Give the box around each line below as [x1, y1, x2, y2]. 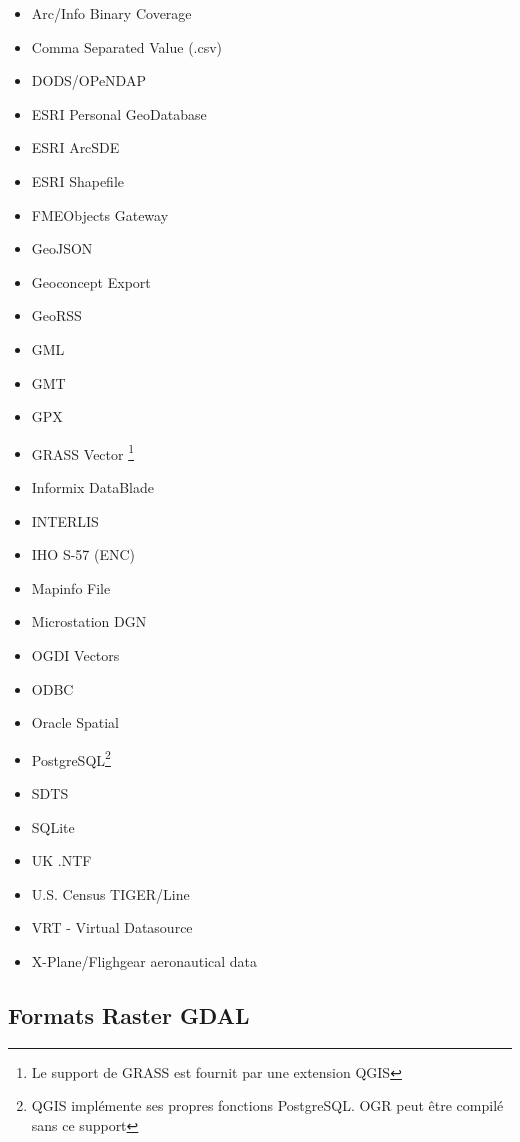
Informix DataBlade [31, 476, 154, 497]
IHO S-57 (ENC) [31, 544, 136, 565]
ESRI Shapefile [31, 170, 124, 191]
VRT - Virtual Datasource [31, 917, 193, 938]
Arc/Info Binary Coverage [31, 3, 192, 23]
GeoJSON [31, 238, 93, 259]
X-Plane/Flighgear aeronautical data [31, 950, 258, 971]
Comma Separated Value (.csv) [31, 36, 223, 57]
